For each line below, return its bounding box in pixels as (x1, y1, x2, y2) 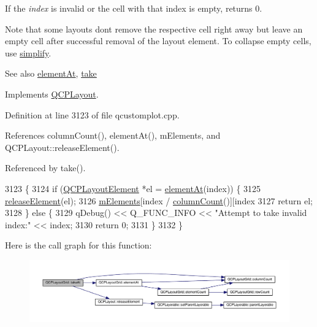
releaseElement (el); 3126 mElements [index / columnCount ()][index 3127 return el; (5, 194, 313, 207)
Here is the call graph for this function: (5, 239, 152, 252)
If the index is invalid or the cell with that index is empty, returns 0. (5, 2, 262, 14)
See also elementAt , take (5, 67, 97, 80)
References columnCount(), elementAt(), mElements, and (5, 129, 221, 142)
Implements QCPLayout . (5, 87, 99, 100)
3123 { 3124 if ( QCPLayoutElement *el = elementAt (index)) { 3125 (5, 182, 261, 194)
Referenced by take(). (5, 161, 86, 174)
